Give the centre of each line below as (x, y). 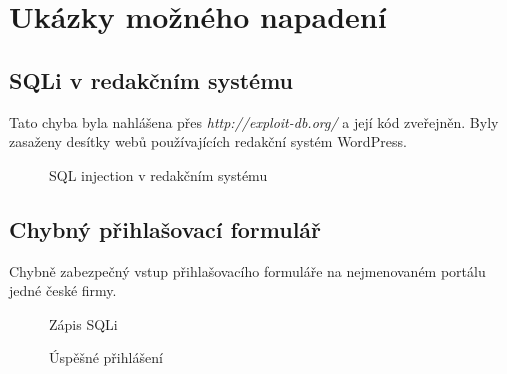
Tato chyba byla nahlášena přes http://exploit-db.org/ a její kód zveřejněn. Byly (254, 121)
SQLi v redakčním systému (151, 79)
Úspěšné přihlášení (106, 357)
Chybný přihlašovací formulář (165, 228)
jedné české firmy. (63, 290)
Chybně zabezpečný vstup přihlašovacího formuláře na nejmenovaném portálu (247, 270)
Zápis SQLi (83, 323)
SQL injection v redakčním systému (158, 174)
